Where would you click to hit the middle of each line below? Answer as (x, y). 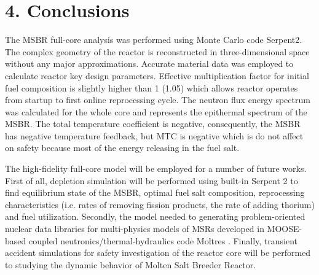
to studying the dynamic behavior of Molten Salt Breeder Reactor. (131, 264)
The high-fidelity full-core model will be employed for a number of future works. (156, 168)
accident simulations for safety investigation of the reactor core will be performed (158, 253)
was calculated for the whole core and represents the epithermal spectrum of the (156, 111)
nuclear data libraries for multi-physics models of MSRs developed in (135, 229)
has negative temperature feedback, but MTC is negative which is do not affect (154, 135)
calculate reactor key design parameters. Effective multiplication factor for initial (157, 75)
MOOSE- (285, 229)
